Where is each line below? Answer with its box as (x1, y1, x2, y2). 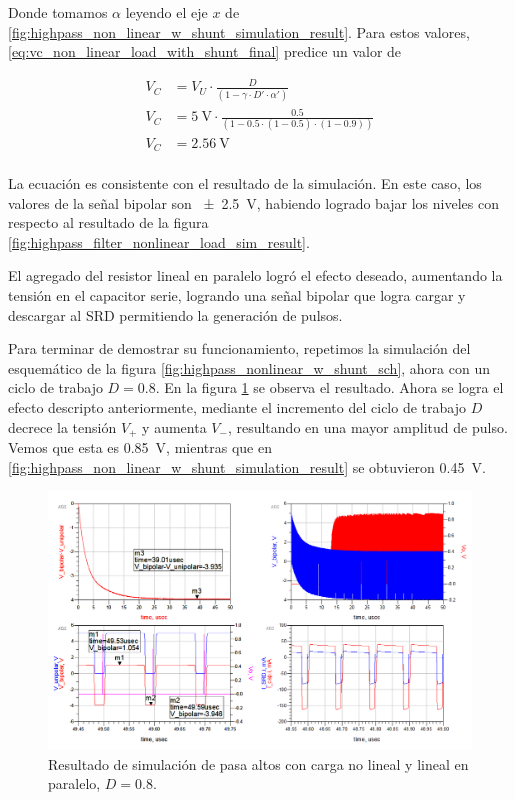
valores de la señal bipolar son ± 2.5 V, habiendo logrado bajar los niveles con (8, 192, 499, 213)
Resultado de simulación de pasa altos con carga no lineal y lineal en (48, 753, 469, 774)
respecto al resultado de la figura (8, 212, 209, 233)
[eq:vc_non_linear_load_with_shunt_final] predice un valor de (8, 41, 402, 62)
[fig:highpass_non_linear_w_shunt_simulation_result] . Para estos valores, (8, 21, 470, 42)
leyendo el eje (125, 2, 208, 22)
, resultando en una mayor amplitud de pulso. (227, 416, 508, 437)
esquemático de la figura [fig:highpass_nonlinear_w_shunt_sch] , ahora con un (8, 357, 490, 378)
